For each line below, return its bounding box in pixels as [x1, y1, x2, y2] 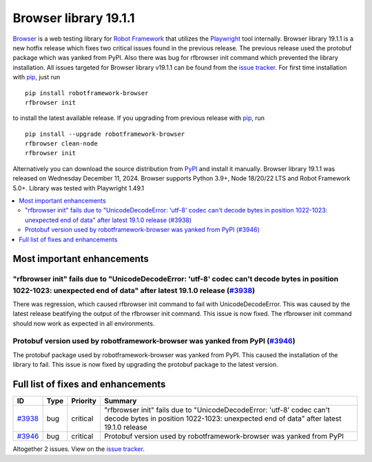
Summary [104, 396, 137, 406]
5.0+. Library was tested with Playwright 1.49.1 [12, 183, 145, 192]
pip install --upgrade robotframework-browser [25, 130, 185, 138]
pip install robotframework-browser [25, 89, 149, 97]
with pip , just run [12, 73, 61, 81]
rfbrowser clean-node [25, 140, 98, 148]
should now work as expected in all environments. [12, 319, 155, 328]
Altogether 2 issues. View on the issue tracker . [12, 445, 145, 453]
